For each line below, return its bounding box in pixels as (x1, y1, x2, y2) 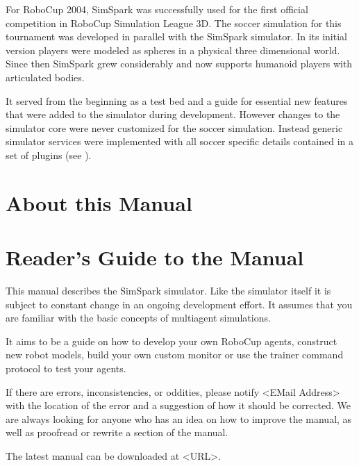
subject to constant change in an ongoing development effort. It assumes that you (6, 297, 353, 311)
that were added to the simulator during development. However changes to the (6, 107, 340, 122)
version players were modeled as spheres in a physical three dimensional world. (6, 42, 340, 57)
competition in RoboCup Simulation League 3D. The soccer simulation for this (6, 15, 342, 30)
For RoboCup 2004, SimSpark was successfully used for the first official (6, 2, 308, 16)
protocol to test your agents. (6, 361, 126, 375)
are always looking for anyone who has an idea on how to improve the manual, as (6, 411, 352, 426)
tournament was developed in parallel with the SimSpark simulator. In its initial (6, 29, 347, 44)
